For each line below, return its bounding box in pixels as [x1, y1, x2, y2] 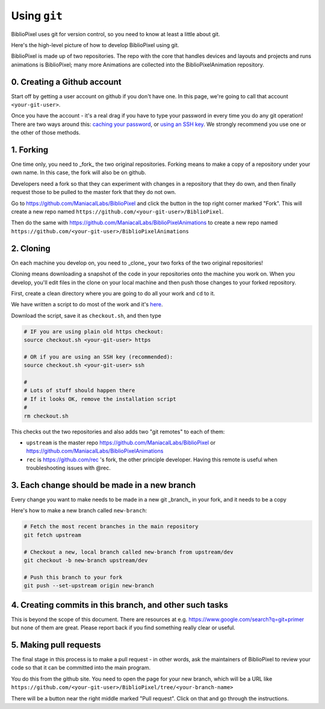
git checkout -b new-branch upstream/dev [23, 556, 148, 564]
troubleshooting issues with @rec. [26, 464, 111, 471]
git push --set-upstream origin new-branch [23, 582, 155, 589]
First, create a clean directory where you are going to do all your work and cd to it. [11, 289, 215, 297]
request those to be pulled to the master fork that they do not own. [11, 189, 176, 196]
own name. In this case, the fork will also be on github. [11, 169, 147, 176]
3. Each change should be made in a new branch [11, 480, 196, 490]
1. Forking [11, 145, 49, 155]
